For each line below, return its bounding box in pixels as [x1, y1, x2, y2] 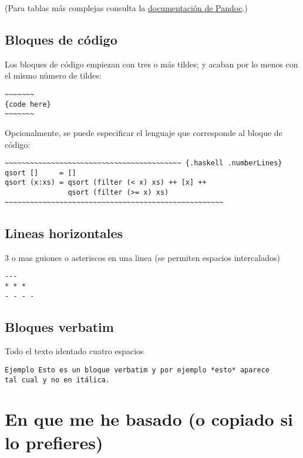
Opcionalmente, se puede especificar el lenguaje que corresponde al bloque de [5, 126, 282, 138]
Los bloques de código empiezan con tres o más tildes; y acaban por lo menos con [5, 57, 298, 70]
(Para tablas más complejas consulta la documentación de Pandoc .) [5, 2, 248, 13]
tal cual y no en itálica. [5, 375, 110, 384]
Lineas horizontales [5, 223, 123, 242]
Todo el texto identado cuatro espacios [5, 345, 144, 357]
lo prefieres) [5, 430, 103, 454]
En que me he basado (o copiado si [5, 407, 294, 431]
